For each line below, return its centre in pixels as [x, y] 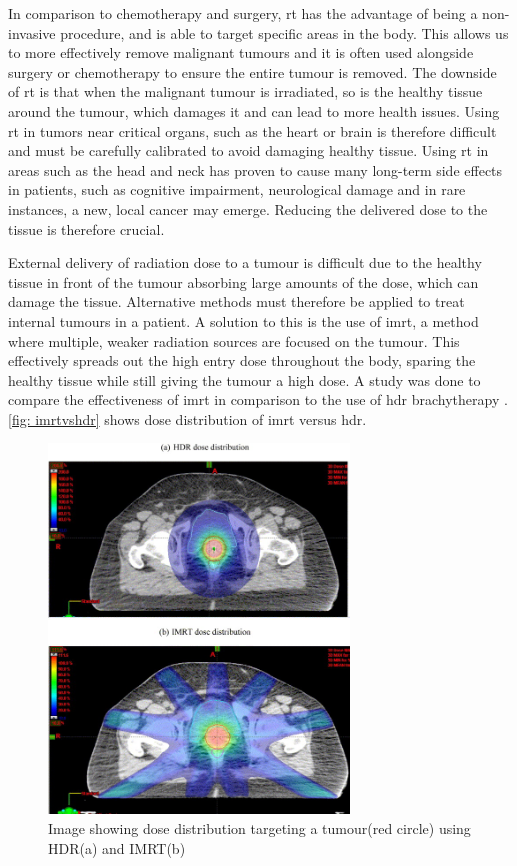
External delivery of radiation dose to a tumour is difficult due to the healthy [245, 262]
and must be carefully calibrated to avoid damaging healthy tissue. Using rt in [248, 150]
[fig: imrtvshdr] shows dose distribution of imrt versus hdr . [187, 418]
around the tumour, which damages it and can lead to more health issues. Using [254, 110]
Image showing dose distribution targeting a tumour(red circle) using [259, 827]
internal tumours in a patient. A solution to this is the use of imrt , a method [243, 320]
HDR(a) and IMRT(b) [117, 847]
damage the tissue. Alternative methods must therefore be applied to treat [236, 301]
